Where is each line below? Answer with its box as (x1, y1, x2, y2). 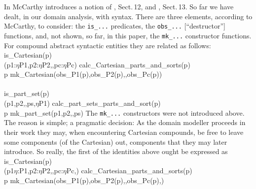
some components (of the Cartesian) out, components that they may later (4, 136, 227, 147)
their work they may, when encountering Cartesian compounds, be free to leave (4, 126, 244, 137)
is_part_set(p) (4, 88, 49, 98)
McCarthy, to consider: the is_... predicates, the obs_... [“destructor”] (4, 21, 225, 31)
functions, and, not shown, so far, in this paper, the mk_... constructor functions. (4, 30, 252, 40)
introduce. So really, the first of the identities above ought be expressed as (4, 146, 228, 157)
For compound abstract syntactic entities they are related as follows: (4, 40, 211, 50)
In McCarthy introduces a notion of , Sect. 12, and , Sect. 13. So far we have (4, 1, 234, 11)
